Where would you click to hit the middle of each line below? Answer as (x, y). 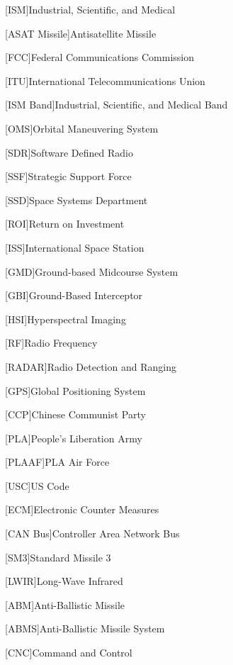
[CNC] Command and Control (69, 653)
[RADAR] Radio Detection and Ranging (91, 366)
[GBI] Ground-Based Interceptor (74, 295)
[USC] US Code (37, 485)
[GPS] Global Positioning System (75, 390)
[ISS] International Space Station (75, 247)
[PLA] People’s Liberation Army (74, 438)
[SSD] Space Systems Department (76, 200)
